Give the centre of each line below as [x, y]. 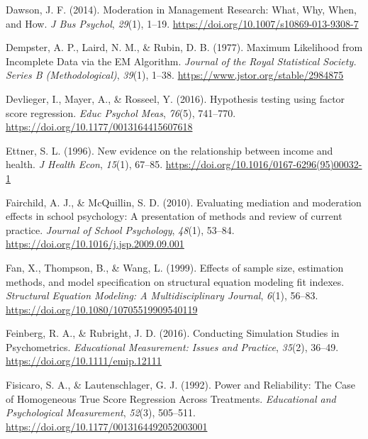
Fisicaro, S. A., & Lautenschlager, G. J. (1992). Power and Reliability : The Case [180, 385]
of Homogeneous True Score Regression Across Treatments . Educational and [171, 398]
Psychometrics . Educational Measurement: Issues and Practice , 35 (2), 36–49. [172, 346]
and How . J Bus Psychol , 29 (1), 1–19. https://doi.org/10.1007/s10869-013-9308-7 [182, 23]
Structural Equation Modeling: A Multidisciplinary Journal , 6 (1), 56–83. [162, 295]
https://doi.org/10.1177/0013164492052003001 [107, 426]
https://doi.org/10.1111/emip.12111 [84, 361]
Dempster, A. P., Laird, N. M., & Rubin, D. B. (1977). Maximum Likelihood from [184, 47]
